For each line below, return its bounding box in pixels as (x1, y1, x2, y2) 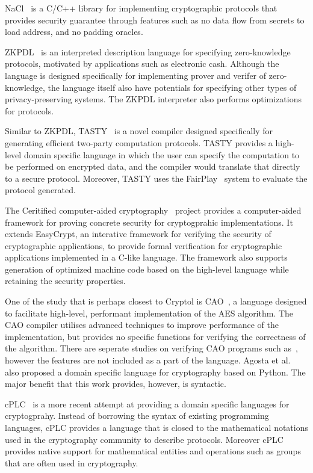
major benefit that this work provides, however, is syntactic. (5, 377, 226, 390)
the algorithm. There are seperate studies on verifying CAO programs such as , (5, 342, 298, 354)
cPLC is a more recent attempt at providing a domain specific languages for (5, 397, 290, 410)
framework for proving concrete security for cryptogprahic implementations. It (5, 215, 293, 228)
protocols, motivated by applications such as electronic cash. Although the (5, 57, 279, 70)
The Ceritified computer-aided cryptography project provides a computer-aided (5, 203, 302, 216)
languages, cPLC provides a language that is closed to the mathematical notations (5, 421, 309, 433)
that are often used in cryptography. (5, 456, 138, 469)
